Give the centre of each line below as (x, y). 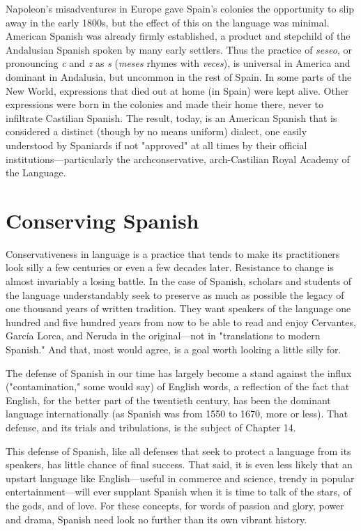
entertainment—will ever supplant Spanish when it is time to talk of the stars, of (178, 492)
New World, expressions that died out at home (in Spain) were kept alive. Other (177, 90)
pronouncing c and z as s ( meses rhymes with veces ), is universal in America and (178, 63)
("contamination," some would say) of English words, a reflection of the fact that (178, 386)
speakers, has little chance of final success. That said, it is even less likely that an (179, 464)
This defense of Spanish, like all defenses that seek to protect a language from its (178, 451)
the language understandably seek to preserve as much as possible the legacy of (175, 294)
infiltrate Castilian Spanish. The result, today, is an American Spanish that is (171, 117)
